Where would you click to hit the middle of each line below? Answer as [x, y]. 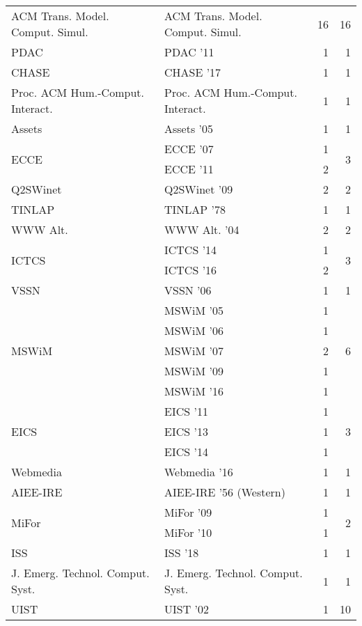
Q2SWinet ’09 [198, 189]
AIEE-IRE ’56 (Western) [225, 492]
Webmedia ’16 [198, 472]
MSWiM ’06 [194, 330]
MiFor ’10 [188, 532]
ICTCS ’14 [190, 250]
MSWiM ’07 [194, 351]
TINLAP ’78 [195, 209]
